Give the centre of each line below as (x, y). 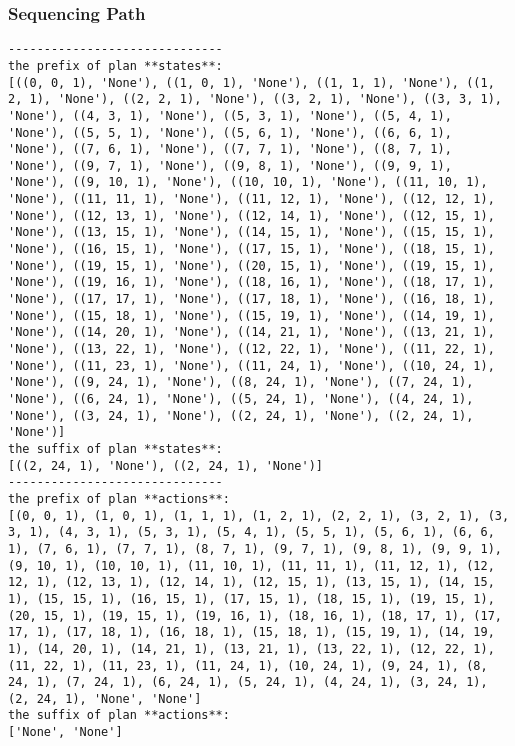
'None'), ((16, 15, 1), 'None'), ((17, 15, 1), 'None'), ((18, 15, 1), (251, 249)
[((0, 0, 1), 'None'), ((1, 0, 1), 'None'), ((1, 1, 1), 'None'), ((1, (251, 82)
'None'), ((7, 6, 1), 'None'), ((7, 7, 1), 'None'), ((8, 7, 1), (230, 149)
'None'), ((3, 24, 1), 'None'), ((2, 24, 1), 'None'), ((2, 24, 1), (241, 415)
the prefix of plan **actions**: (119, 498)
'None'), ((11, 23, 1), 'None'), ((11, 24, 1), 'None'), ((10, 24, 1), (251, 365)
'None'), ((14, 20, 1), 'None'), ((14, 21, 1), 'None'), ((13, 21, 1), (251, 332)
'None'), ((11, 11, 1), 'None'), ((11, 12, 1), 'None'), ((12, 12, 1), (251, 199)
